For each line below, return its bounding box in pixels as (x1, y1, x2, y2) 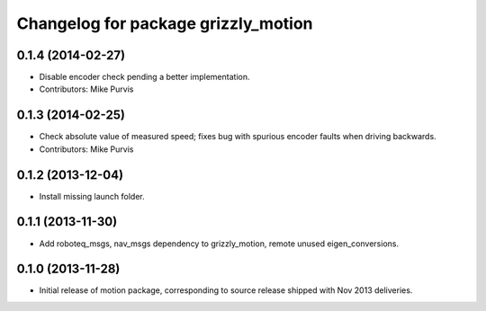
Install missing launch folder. (39, 191, 146, 201)
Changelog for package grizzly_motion (16, 13, 314, 33)
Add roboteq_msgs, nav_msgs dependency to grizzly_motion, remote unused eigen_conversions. (39, 238, 400, 249)
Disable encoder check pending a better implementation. (39, 72, 250, 83)
